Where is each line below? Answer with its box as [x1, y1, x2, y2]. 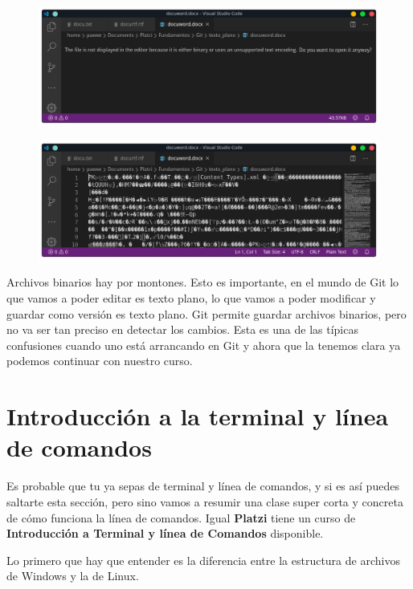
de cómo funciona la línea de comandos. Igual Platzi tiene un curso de [6, 509, 356, 526]
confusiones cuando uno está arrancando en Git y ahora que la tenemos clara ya [6, 336, 401, 353]
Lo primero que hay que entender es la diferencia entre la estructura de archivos [6, 551, 400, 568]
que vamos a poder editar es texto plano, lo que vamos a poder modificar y [6, 290, 376, 307]
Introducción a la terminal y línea [6, 400, 389, 433]
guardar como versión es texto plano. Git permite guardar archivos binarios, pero [6, 305, 407, 322]
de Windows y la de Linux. [6, 567, 139, 584]
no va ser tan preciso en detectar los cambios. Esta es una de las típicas [6, 321, 358, 338]
